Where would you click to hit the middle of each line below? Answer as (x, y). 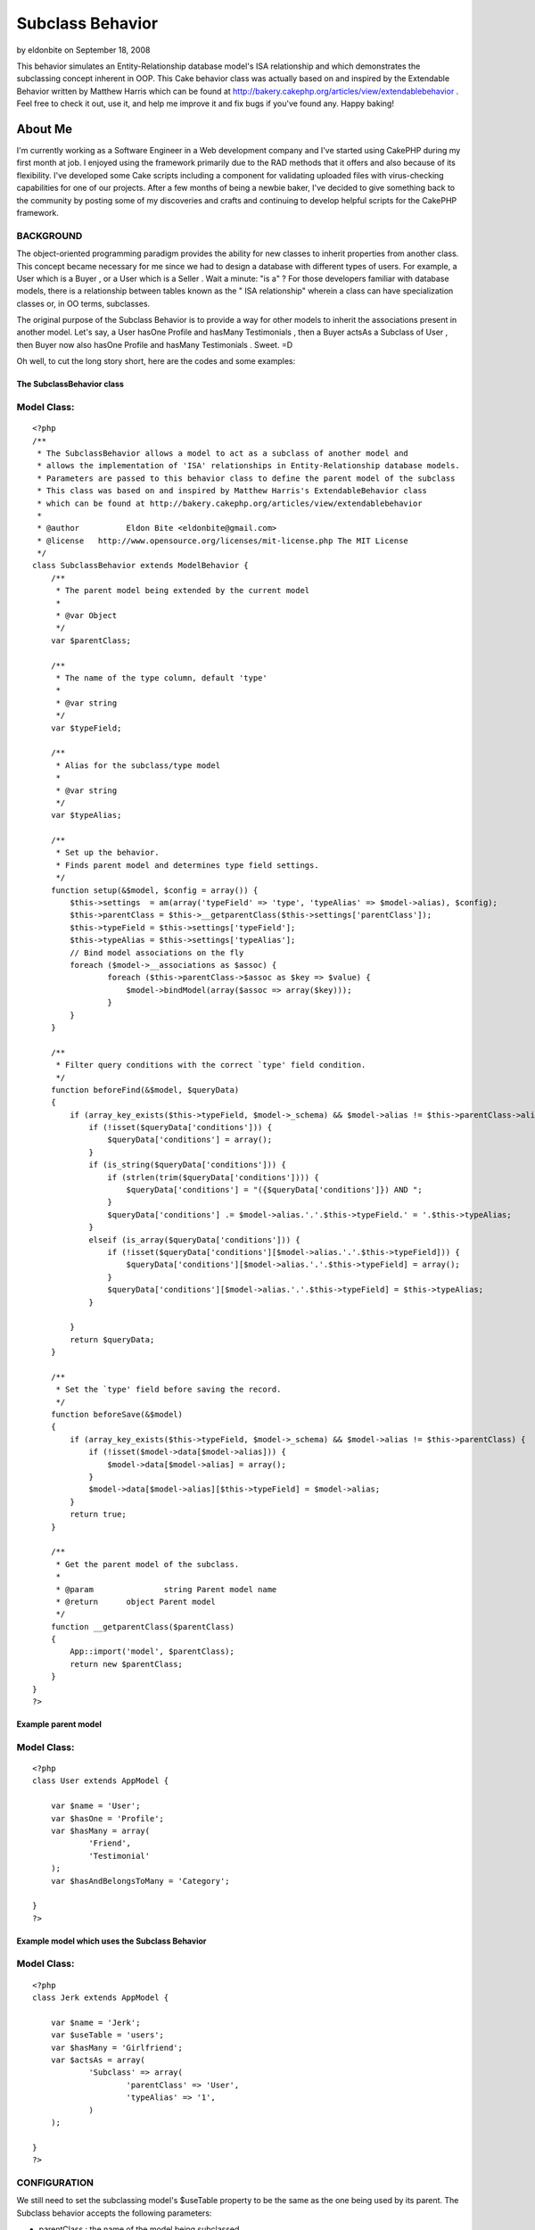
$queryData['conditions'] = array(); (189, 1140)
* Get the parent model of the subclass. (148, 1564)
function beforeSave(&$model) (116, 1415)
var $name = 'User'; (95, 1806)
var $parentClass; (91, 640)
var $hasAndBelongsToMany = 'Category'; (140, 1881)
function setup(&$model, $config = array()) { (154, 890)
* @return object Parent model (136, 1602)
